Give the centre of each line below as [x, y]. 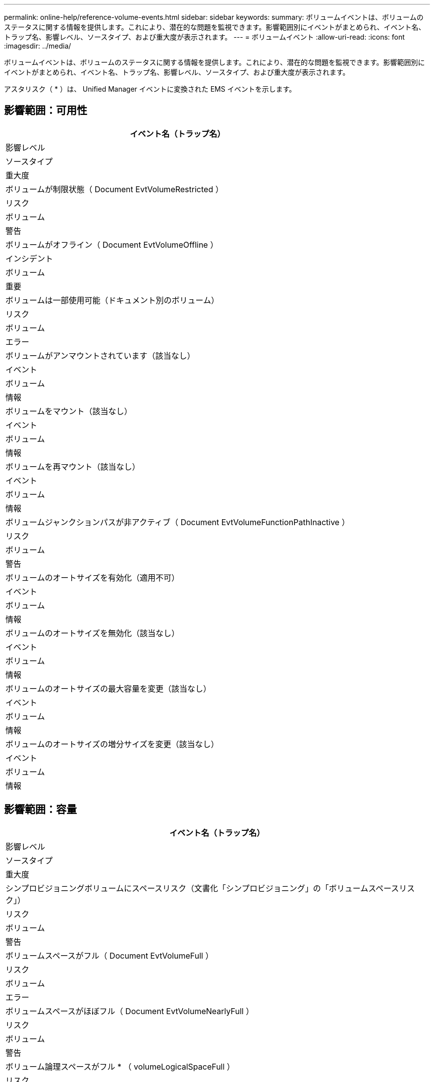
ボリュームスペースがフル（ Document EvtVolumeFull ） [109, 955]
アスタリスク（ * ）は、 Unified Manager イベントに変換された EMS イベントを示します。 [150, 89]
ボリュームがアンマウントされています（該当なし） [100, 355]
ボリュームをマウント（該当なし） [69, 411]
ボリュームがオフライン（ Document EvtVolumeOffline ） [112, 244]
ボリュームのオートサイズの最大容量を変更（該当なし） [108, 688]
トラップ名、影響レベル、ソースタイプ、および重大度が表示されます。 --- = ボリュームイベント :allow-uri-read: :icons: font [204, 37]
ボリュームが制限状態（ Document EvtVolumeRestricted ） [114, 189]
